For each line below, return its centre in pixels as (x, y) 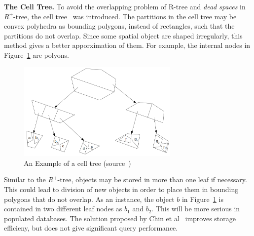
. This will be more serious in (196, 209)
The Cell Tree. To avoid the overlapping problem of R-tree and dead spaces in (125, 6)
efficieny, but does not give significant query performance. (91, 228)
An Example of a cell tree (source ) (77, 163)
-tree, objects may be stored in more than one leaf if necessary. (152, 179)
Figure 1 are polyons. (36, 55)
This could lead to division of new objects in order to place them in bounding (121, 189)
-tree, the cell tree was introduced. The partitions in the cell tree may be (125, 16)
